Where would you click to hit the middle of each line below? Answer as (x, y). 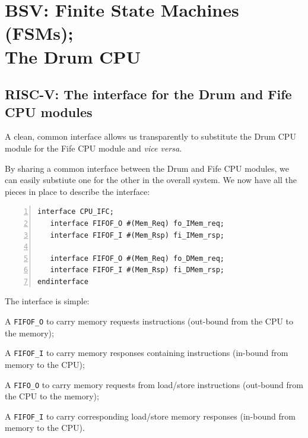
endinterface (63, 281)
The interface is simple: (47, 301)
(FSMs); (39, 33)
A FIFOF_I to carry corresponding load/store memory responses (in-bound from (150, 416)
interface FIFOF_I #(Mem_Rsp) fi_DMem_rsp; (137, 270)
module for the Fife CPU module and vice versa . (93, 148)
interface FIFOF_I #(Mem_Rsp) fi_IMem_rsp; (137, 235)
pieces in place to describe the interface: (77, 191)
